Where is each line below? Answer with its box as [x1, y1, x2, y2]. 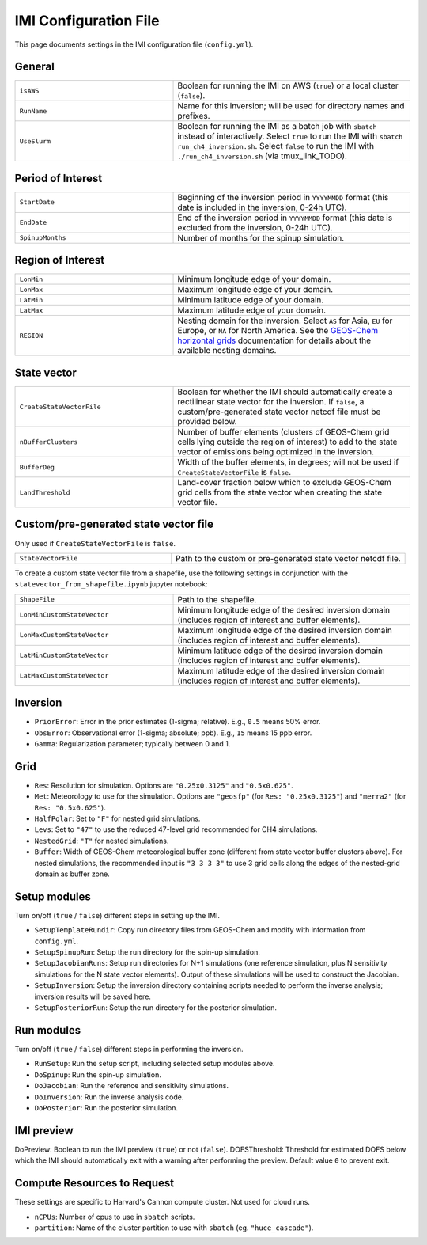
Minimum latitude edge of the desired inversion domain [177, 645, 384, 656]
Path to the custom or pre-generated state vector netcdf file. [175, 552, 401, 564]
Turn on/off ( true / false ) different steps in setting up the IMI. [14, 910, 221, 920]
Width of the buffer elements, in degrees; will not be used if [177, 457, 399, 467]
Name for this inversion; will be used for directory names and [177, 101, 405, 112]
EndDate [19, 218, 47, 227]
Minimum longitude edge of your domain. [177, 274, 331, 285]
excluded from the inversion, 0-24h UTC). [177, 222, 334, 233]
